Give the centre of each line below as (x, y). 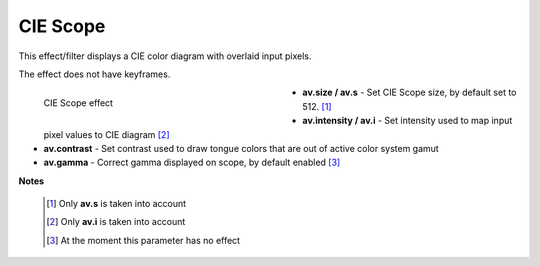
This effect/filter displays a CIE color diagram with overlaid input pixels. (165, 56)
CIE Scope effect (78, 103)
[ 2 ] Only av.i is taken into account (116, 222)
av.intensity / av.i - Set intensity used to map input (407, 121)
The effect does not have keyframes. (94, 74)
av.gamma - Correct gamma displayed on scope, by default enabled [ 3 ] (192, 162)
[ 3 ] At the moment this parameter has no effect (143, 240)
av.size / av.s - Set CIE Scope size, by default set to (409, 92)
